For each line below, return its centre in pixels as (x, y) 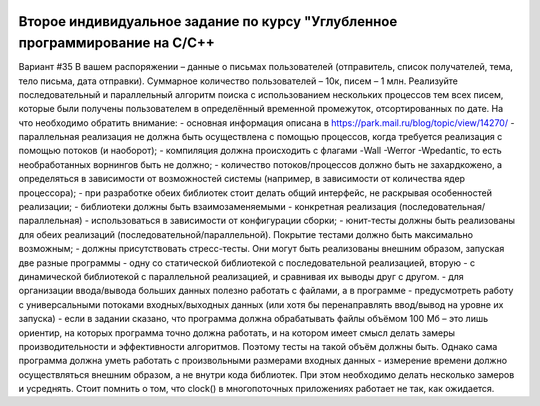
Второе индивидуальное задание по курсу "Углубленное (208, 21)
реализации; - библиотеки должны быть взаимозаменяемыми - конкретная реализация (207, 207)
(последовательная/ (442, 207)
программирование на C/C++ (116, 43)
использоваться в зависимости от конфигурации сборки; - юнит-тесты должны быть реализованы (303, 221)
